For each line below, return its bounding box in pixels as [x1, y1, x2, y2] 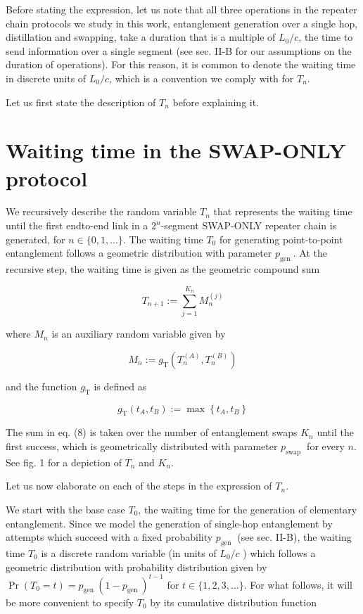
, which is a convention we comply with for [109, 70, 294, 85]
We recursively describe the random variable [6, 204, 197, 219]
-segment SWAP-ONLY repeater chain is [160, 218, 337, 233]
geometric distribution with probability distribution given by [6, 559, 267, 574]
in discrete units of [6, 70, 87, 85]
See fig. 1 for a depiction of [6, 454, 122, 469]
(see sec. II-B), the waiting [237, 530, 352, 544]
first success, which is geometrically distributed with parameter [6, 438, 278, 453]
